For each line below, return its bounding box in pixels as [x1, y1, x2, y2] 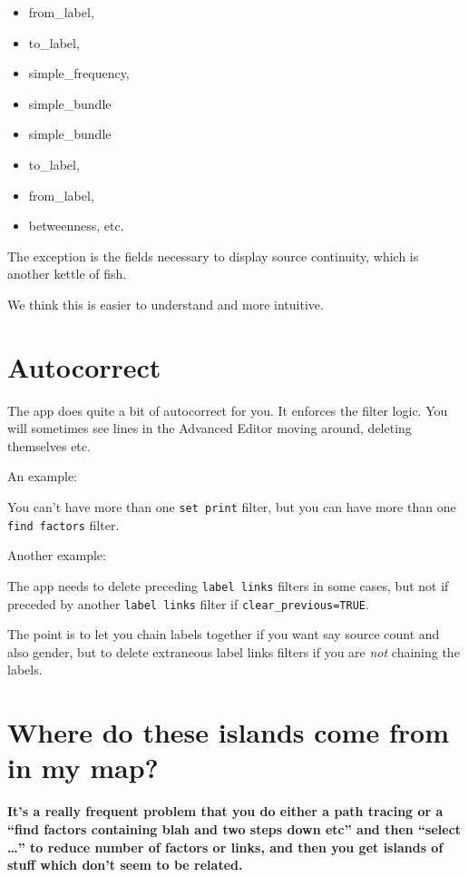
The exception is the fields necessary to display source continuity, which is [7, 246, 419, 265]
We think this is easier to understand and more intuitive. [7, 294, 324, 313]
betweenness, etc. [28, 216, 124, 235]
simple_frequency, [28, 64, 130, 83]
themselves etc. [7, 436, 91, 455]
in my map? [7, 749, 159, 786]
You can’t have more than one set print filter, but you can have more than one [7, 498, 456, 517]
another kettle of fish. [7, 264, 127, 283]
